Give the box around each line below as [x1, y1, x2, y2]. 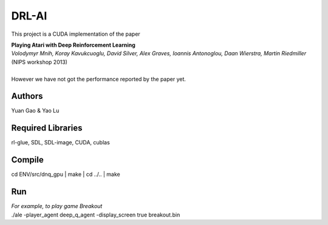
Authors [11, 91, 43, 101]
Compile [11, 155, 44, 165]
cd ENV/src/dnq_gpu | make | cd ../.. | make [11, 170, 121, 178]
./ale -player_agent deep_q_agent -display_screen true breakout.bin [11, 211, 180, 218]
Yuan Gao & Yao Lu [11, 107, 60, 115]
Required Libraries [11, 123, 83, 133]
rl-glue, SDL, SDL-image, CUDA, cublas [11, 139, 111, 146]
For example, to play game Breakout [11, 203, 103, 210]
